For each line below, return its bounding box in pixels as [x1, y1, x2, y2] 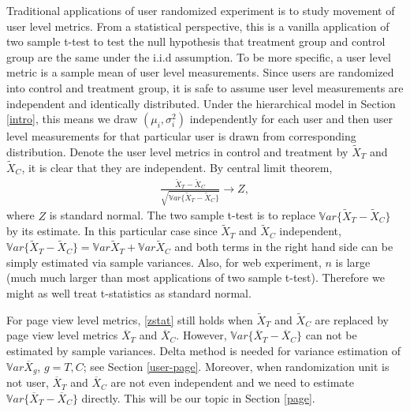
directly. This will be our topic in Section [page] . [81, 389, 315, 406]
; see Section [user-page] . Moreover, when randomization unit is [83, 358, 389, 374]
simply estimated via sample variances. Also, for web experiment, [6, 253, 322, 270]
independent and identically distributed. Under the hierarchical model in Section [6, 95, 396, 111]
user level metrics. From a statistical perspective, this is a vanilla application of [6, 17, 389, 34]
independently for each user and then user [189, 110, 393, 127]
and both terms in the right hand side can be [174, 238, 393, 255]
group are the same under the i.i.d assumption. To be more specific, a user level [6, 48, 391, 65]
